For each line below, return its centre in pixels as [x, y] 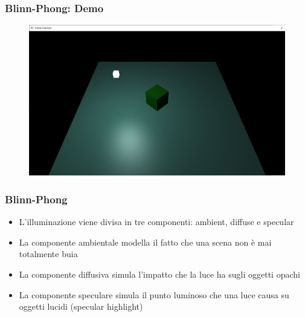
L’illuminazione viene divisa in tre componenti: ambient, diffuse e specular [156, 222]
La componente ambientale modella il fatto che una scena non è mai [145, 242]
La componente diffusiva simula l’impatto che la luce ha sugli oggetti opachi [159, 274]
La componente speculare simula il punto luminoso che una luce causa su [154, 294]
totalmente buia [48, 254]
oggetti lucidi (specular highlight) [81, 306]
